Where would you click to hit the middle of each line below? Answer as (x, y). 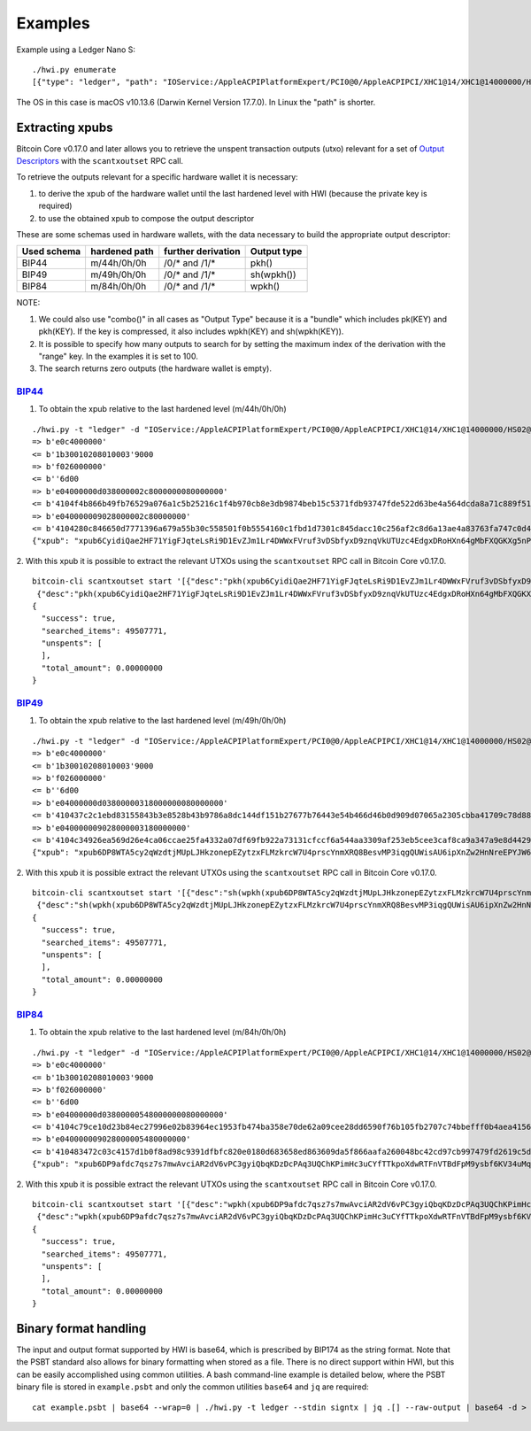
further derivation (202, 251)
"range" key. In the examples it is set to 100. (118, 356)
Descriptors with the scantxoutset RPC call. (100, 161)
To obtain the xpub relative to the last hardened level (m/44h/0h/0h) (162, 409)
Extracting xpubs (65, 127)
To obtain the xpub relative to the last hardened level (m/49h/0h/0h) (162, 721)
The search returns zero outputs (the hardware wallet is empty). (155, 368)
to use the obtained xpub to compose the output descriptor (146, 218)
